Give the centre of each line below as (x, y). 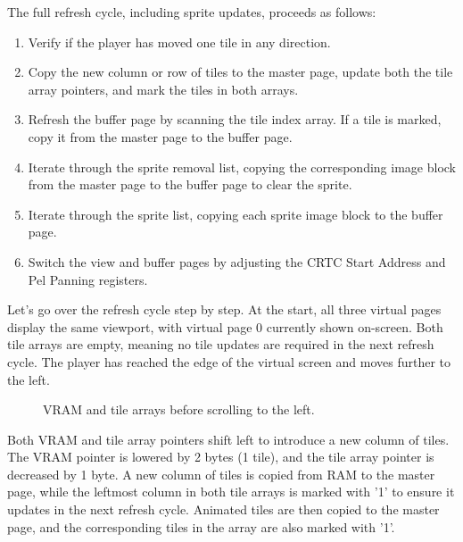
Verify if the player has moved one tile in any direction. (179, 42)
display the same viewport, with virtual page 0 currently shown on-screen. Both (225, 326)
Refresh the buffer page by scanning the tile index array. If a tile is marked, (235, 119)
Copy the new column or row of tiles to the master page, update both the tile (240, 72)
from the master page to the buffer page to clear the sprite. (190, 184)
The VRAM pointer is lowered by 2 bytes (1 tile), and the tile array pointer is (221, 457)
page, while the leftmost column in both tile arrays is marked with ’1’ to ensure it (231, 492)
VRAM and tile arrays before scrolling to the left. (179, 409)
